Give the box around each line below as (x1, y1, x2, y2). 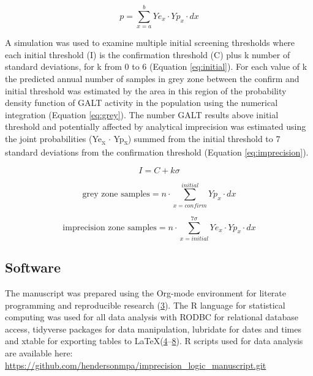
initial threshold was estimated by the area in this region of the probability (5, 84, 287, 97)
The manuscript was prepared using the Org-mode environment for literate (5, 287, 287, 299)
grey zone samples (82, 190, 150, 199)
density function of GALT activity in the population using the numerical (5, 96, 278, 109)
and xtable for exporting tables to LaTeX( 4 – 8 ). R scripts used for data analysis (5, 334, 303, 347)
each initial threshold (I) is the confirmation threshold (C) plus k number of (5, 48, 290, 61)
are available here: (5, 347, 73, 359)
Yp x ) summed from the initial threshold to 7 (113, 132, 281, 146)
